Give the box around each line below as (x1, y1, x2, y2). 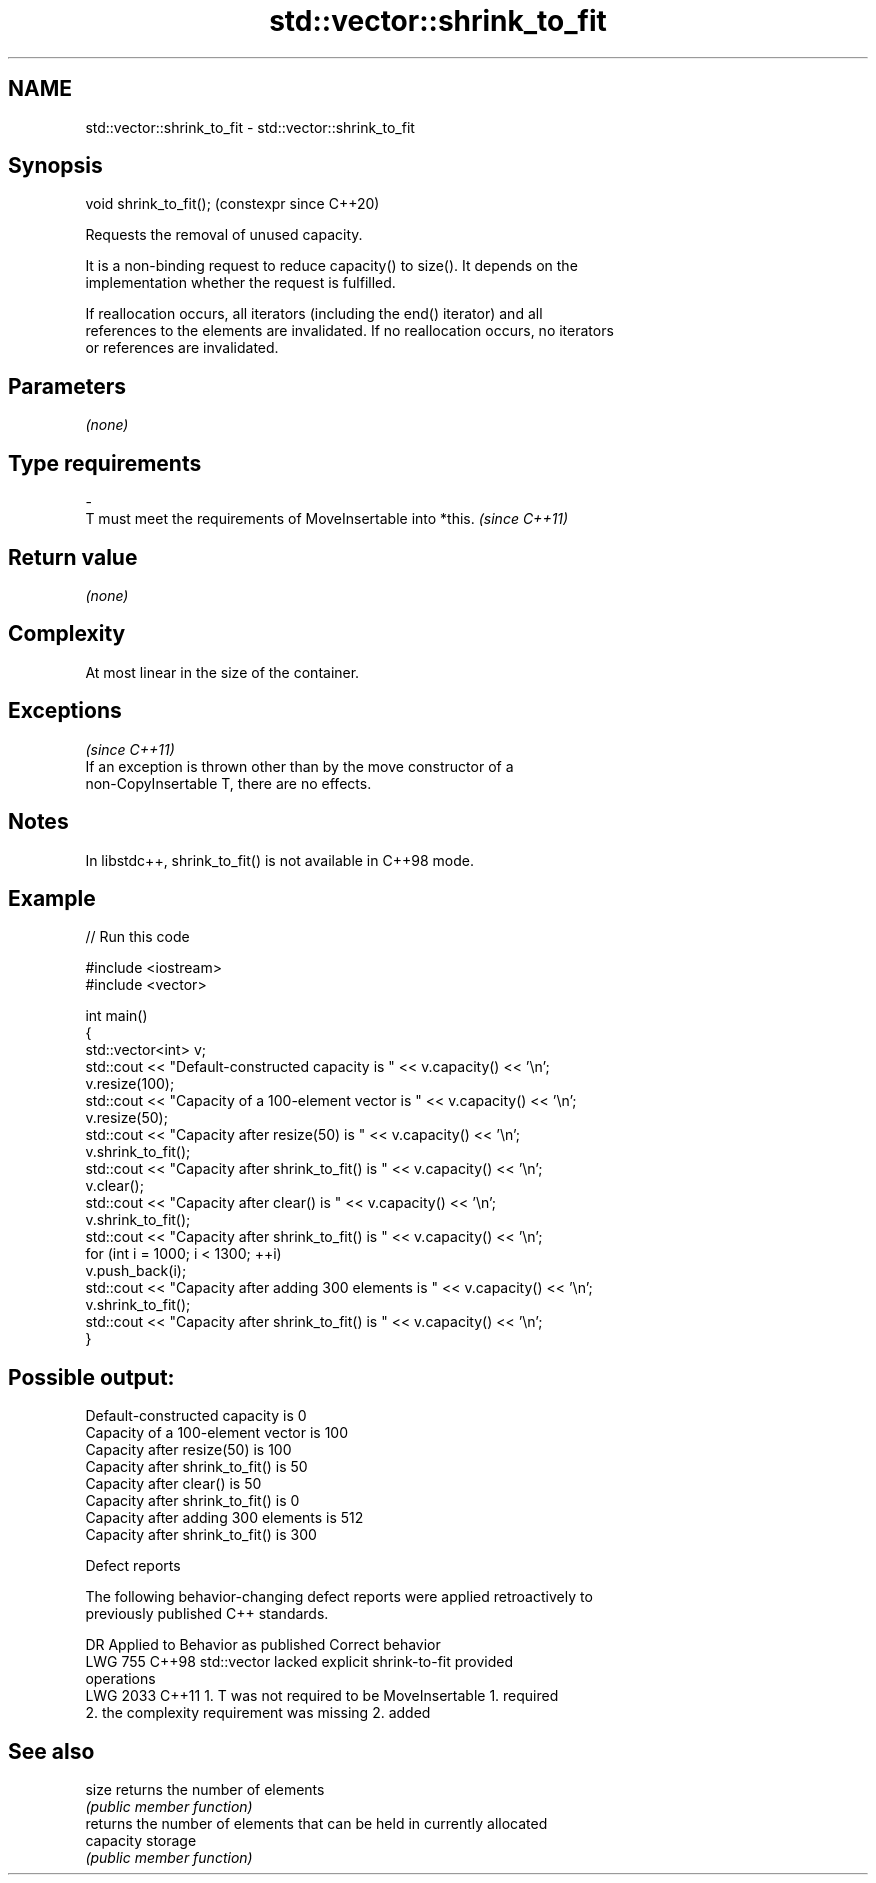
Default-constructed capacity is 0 (85, 1407, 307, 1425)
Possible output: (8, 1364, 175, 1390)
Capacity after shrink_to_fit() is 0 (85, 1492, 300, 1510)
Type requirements (8, 450, 202, 476)
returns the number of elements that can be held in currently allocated (85, 1815, 548, 1833)
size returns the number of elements (85, 1781, 325, 1799)
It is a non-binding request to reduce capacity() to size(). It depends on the (85, 257, 578, 275)
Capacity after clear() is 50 (85, 1475, 262, 1493)
